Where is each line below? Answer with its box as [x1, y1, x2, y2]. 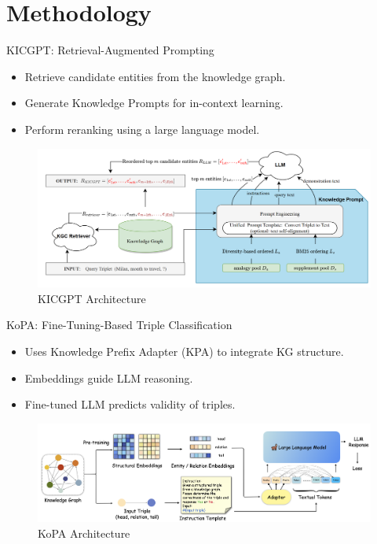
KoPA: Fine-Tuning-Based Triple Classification [6, 316, 232, 333]
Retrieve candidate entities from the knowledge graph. [24, 68, 286, 84]
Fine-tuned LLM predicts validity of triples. [24, 396, 236, 413]
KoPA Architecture [38, 525, 130, 542]
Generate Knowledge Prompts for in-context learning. [24, 94, 284, 111]
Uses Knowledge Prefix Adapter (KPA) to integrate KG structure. [24, 343, 344, 360]
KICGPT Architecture [38, 290, 146, 306]
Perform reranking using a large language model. [24, 120, 260, 137]
